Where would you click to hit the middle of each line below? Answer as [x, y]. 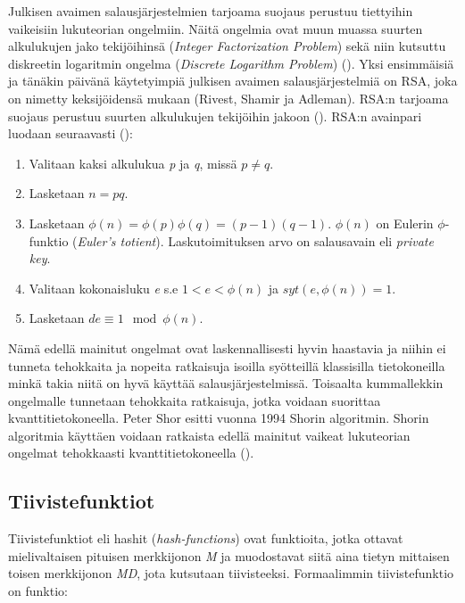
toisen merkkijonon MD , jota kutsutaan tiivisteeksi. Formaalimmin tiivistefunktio [231, 573]
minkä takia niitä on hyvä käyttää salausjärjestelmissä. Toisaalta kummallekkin [226, 383]
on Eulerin [405, 223]
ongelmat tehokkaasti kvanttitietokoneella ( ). [131, 453]
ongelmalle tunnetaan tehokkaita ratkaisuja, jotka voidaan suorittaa [195, 400]
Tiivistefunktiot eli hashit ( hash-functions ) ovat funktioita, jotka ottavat [206, 538]
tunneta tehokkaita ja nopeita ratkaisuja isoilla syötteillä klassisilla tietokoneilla [227, 365]
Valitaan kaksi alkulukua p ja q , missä [133, 163]
